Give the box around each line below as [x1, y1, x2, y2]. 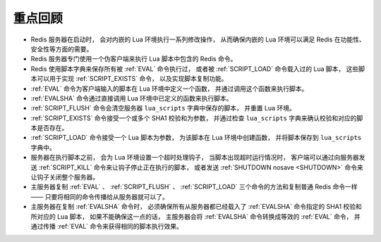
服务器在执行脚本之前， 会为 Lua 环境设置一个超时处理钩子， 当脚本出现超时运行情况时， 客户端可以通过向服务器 [30, 153, 359, 162]
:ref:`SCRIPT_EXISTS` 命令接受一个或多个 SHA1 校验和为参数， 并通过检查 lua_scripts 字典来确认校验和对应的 [30, 113, 357, 122]
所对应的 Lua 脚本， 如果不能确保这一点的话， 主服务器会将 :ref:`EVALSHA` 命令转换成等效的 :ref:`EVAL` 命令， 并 [30, 212, 361, 221]
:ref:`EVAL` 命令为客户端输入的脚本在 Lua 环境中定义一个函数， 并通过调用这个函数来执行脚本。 [30, 84, 308, 93]
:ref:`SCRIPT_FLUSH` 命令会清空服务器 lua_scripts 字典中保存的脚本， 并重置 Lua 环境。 [30, 104, 296, 113]
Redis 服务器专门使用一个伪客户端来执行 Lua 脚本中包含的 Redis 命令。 [30, 55, 237, 63]
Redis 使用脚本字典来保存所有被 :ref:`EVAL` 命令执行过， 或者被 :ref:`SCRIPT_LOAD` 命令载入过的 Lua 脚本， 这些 [30, 64, 359, 73]
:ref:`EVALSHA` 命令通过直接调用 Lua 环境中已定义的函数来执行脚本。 [30, 94, 233, 102]
